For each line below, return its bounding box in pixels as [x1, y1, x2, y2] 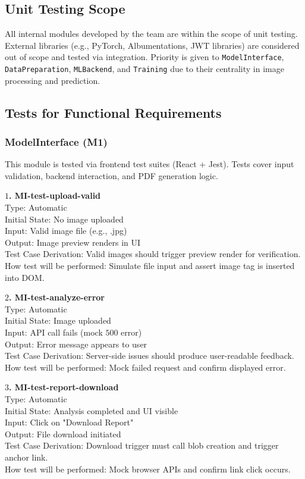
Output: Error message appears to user [5, 337, 147, 350]
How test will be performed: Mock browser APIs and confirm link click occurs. [5, 462, 291, 475]
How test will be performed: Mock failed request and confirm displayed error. [5, 361, 286, 373]
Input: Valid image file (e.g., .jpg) [5, 224, 127, 237]
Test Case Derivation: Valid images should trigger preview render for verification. [5, 248, 301, 260]
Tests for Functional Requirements [5, 103, 222, 121]
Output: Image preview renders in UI [5, 236, 141, 248]
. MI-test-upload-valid [9, 189, 101, 202]
